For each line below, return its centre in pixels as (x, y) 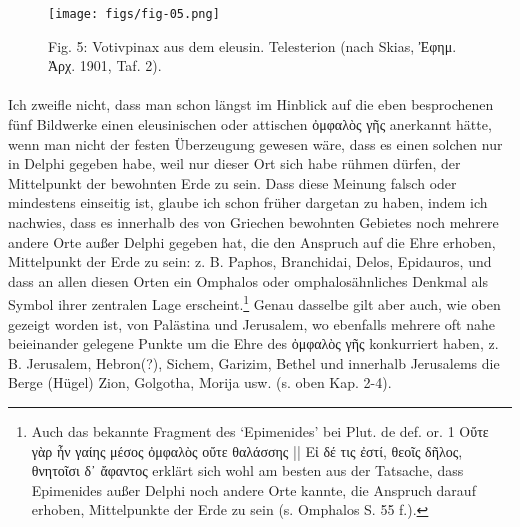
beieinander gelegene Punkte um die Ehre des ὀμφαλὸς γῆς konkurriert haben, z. (253, 343)
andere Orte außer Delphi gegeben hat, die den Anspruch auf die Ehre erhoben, (252, 241)
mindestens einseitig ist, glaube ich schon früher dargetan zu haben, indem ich (248, 202)
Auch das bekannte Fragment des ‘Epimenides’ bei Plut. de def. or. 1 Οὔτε (260, 431)
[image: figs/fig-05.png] (134, 14)
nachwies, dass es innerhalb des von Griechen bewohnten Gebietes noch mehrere (253, 222)
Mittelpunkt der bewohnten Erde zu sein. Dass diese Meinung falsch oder (232, 182)
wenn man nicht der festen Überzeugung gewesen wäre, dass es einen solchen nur (255, 143)
